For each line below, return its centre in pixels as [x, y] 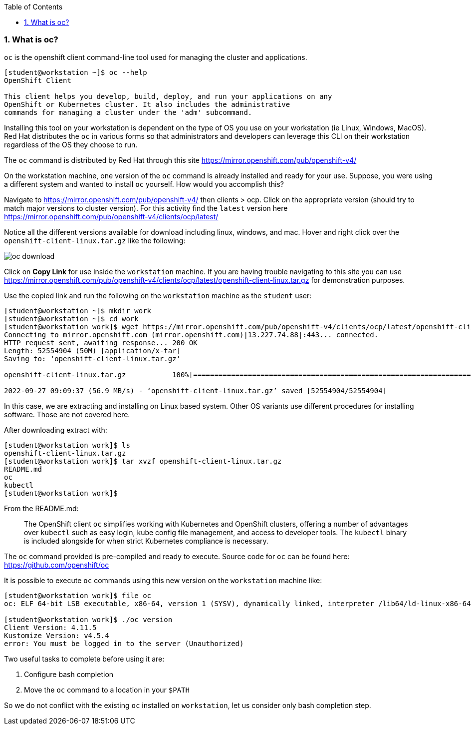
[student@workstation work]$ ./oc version [88, 619]
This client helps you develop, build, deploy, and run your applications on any [168, 96]
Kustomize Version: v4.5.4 [57, 635]
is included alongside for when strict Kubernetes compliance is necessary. [146, 541]
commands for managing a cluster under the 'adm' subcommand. [128, 112]
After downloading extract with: [56, 430]
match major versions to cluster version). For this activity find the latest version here [146, 208]
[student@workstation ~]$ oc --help [76, 72]
